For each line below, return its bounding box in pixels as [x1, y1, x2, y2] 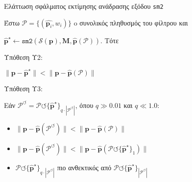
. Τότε [100, 35, 119, 45]
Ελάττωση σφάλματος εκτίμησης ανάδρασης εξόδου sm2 [4, 1, 164, 11]
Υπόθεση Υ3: [4, 83, 43, 93]
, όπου [75, 100, 94, 110]
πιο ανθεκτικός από [57, 162, 112, 172]
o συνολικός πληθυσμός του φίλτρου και [73, 17, 188, 27]
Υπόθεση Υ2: [4, 52, 43, 62]
